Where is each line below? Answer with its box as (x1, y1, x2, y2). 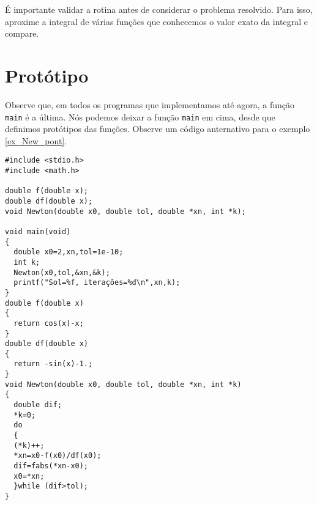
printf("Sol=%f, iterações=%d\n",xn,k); (13, 278, 181, 287)
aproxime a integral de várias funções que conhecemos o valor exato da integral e (5, 15, 308, 28)
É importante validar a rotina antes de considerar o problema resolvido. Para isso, (5, 3, 313, 15)
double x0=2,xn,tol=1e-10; (13, 248, 124, 257)
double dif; (13, 400, 62, 410)
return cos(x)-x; (13, 319, 84, 328)
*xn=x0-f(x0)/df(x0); (13, 451, 102, 460)
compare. (5, 27, 39, 40)
